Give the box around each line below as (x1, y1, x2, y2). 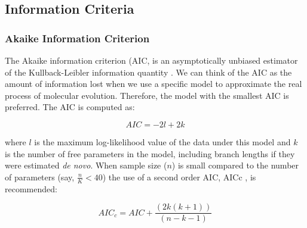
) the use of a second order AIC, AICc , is (102, 170, 256, 183)
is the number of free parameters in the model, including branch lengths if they (5, 147, 295, 160)
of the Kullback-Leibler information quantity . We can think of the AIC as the (5, 65, 292, 78)
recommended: (5, 182, 57, 195)
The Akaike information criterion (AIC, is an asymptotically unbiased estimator (5, 54, 298, 66)
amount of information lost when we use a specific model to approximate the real (5, 77, 302, 90)
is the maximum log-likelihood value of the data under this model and (34, 135, 291, 148)
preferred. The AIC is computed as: (5, 101, 135, 113)
